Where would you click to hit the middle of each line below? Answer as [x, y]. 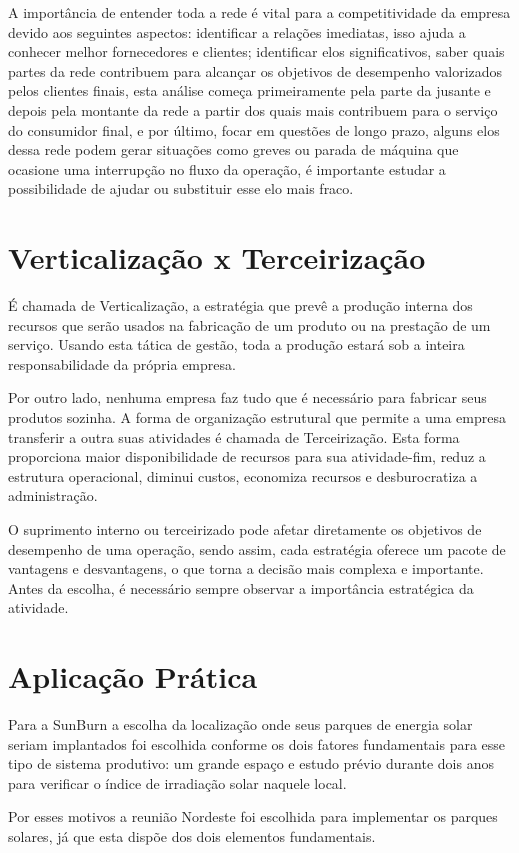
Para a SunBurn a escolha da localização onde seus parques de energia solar [240, 724]
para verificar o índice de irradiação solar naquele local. [177, 782]
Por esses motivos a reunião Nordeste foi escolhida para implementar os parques [253, 816]
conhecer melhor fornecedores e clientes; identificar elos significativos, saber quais [256, 51]
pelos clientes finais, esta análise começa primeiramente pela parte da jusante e [249, 90]
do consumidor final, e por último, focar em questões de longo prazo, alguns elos [254, 129]
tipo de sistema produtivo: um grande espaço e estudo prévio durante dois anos [251, 763]
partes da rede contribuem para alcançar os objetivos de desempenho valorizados [255, 70]
